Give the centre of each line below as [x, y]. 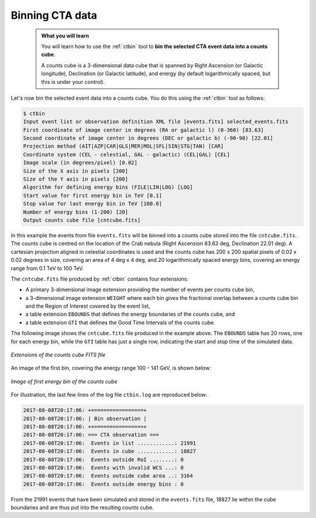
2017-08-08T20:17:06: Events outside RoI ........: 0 [103, 459]
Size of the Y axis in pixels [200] [76, 179]
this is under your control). [73, 81]
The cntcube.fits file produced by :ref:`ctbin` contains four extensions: [99, 279]
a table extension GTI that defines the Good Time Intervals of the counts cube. [121, 322]
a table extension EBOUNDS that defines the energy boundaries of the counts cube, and [130, 314]
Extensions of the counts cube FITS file [58, 355]
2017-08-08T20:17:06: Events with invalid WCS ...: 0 [103, 468]
